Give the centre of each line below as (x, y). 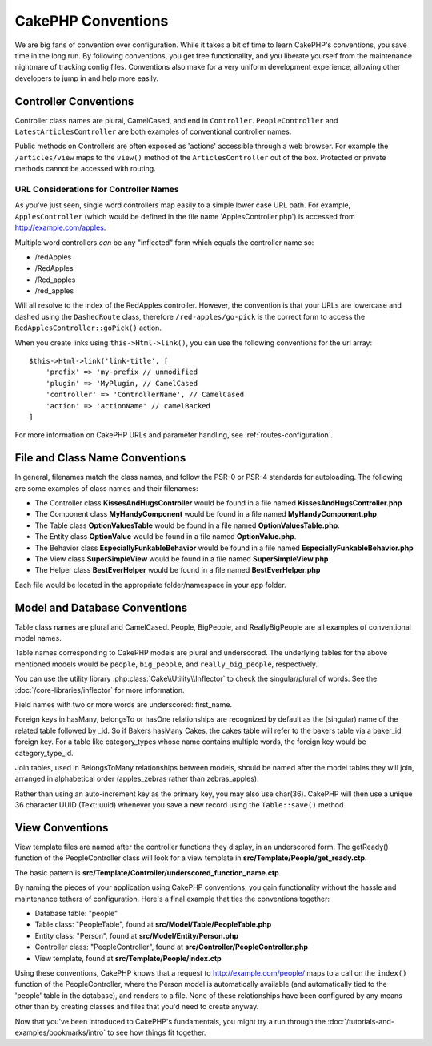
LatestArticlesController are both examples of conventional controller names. (153, 131)
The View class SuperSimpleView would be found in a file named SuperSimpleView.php (182, 559)
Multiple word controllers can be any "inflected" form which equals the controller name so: (164, 242)
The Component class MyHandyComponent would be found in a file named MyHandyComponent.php (206, 514)
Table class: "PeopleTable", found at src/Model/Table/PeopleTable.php (153, 924)
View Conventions (62, 828)
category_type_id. (44, 753)
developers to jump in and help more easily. (87, 78)
